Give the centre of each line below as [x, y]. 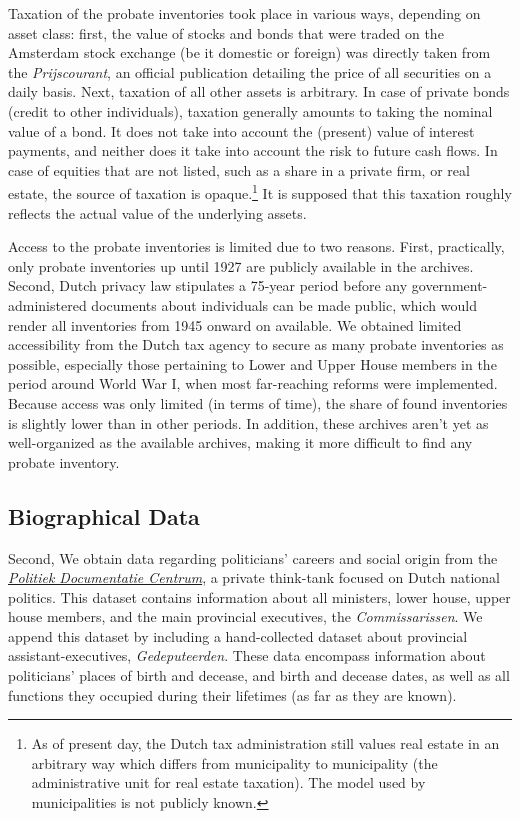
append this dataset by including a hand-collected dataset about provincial [238, 635]
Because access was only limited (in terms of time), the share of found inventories [258, 402]
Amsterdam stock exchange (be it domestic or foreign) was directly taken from [249, 52]
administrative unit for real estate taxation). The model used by [228, 782]
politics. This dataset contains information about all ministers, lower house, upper [259, 596]
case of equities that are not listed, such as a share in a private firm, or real [239, 169]
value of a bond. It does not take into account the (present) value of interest [241, 130]
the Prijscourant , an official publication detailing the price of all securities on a [250, 71]
